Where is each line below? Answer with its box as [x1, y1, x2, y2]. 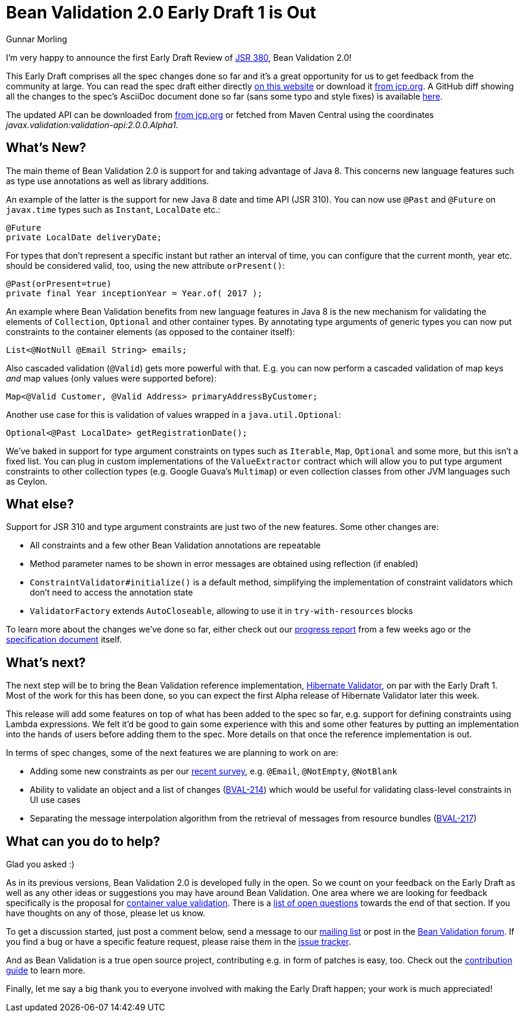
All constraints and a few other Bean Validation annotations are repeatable [30, 540, 321, 551]
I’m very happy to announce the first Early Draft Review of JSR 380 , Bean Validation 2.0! [6, 52, 352, 63]
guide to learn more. [6, 965, 85, 976]
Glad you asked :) [6, 859, 75, 870]
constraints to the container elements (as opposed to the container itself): [6, 326, 295, 337]
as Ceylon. [6, 476, 48, 486]
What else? [6, 497, 74, 512]
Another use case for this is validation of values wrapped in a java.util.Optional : [6, 409, 341, 420]
